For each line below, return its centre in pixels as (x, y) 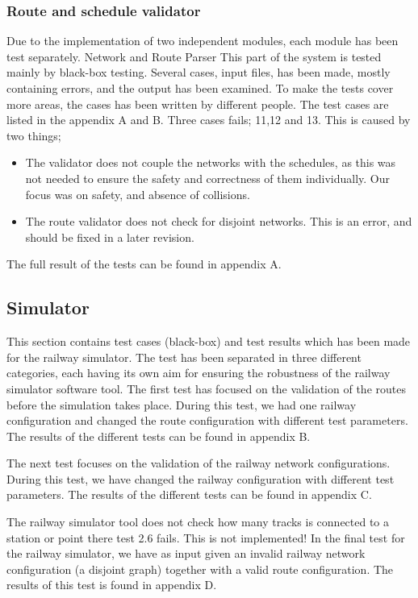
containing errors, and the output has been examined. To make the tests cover (200, 88)
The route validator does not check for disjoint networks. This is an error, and (219, 221)
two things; (34, 135)
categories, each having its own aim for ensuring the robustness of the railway (199, 373)
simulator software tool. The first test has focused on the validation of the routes (206, 388)
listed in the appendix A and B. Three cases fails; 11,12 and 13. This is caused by (209, 120)
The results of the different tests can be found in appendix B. (159, 436)
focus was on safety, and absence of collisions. (138, 194)
